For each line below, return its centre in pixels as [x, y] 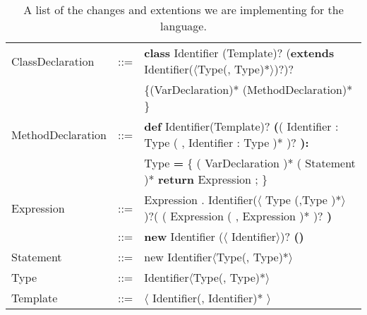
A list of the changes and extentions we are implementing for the [183, 10]
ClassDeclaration [53, 61]
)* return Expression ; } [206, 179]
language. [183, 26]
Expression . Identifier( [201, 200]
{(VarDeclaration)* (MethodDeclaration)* [248, 89]
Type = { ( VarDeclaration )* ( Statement [250, 163]
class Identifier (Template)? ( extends [239, 53]
